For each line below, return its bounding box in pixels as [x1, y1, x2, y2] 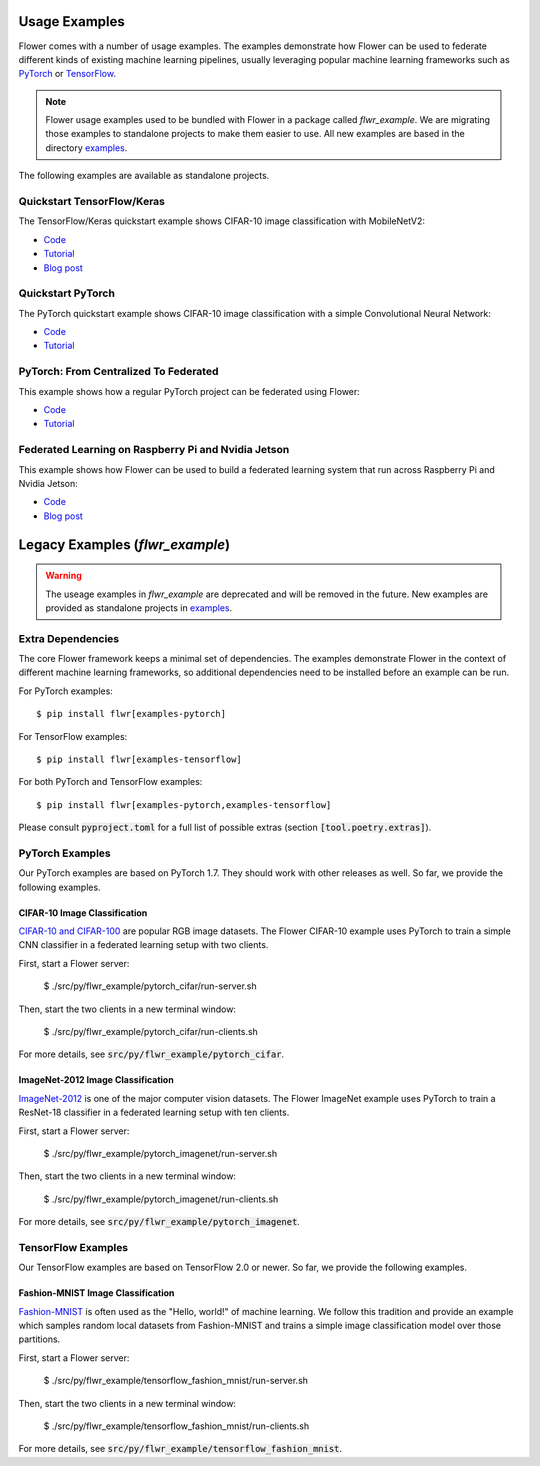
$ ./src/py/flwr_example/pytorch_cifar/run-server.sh [43, 980, 257, 992]
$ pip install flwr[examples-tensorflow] [36, 754, 242, 765]
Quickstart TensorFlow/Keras [18, 195, 165, 209]
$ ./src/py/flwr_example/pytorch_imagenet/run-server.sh [43, 1148, 278, 1159]
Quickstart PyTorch [18, 286, 115, 300]
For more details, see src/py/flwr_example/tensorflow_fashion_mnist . [18, 1443, 343, 1455]
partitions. [18, 1333, 61, 1345]
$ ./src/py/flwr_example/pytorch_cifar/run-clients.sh [43, 1026, 259, 1038]
